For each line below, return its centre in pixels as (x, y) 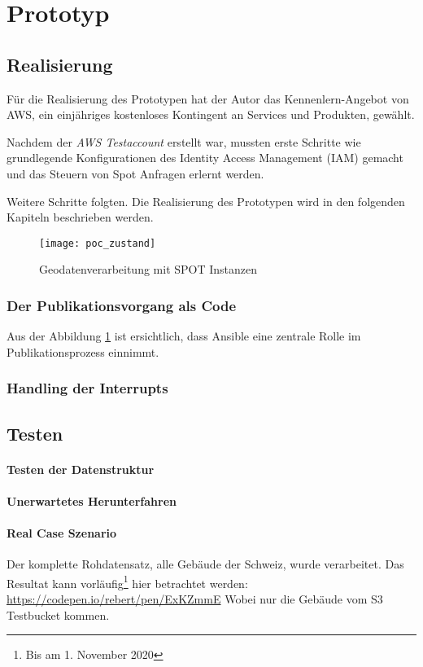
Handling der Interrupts (87, 388)
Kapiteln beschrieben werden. (80, 217)
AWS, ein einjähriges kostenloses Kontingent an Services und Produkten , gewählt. (211, 114)
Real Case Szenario (62, 532)
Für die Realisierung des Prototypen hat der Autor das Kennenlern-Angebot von (208, 98)
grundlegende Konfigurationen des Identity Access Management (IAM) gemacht (205, 158)
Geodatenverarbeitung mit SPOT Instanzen (148, 269)
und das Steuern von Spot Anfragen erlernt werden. (135, 173)
